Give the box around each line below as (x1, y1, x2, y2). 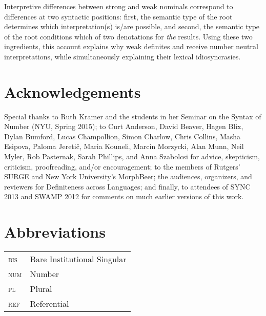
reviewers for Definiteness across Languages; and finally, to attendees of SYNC (4, 181, 251, 192)
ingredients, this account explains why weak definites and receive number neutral (4, 41, 258, 52)
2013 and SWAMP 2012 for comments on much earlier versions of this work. (4, 191, 244, 202)
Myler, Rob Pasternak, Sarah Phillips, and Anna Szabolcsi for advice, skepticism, (4, 151, 260, 162)
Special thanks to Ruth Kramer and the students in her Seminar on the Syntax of (4, 111, 261, 121)
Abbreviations (4, 221, 106, 242)
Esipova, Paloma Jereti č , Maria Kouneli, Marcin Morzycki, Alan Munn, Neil (4, 141, 244, 152)
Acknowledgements (4, 81, 141, 102)
